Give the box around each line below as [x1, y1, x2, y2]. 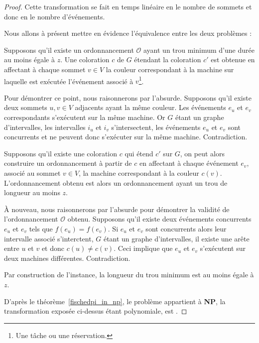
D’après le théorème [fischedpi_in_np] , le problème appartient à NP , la [4, 296, 226, 306]
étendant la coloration [134, 54, 201, 65]
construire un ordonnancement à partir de [4, 158, 132, 168]
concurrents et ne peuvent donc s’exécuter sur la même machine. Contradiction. [4, 131, 248, 142]
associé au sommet [4, 167, 61, 178]
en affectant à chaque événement [139, 158, 239, 168]
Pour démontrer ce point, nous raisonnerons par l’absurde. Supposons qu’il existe [4, 92, 252, 103]
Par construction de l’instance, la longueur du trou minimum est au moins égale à [4, 269, 254, 280]
